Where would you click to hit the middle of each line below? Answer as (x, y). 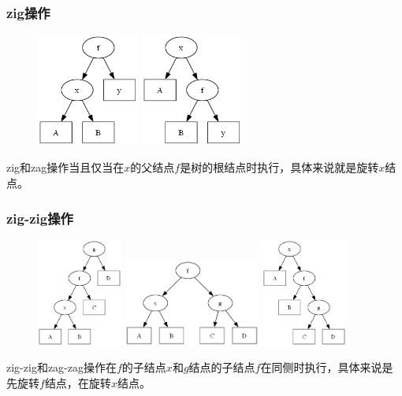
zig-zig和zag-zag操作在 (61, 367)
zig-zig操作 (40, 218)
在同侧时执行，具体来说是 (327, 367)
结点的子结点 (222, 367)
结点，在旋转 (78, 382)
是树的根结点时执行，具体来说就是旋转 (279, 167)
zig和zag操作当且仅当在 (65, 167)
